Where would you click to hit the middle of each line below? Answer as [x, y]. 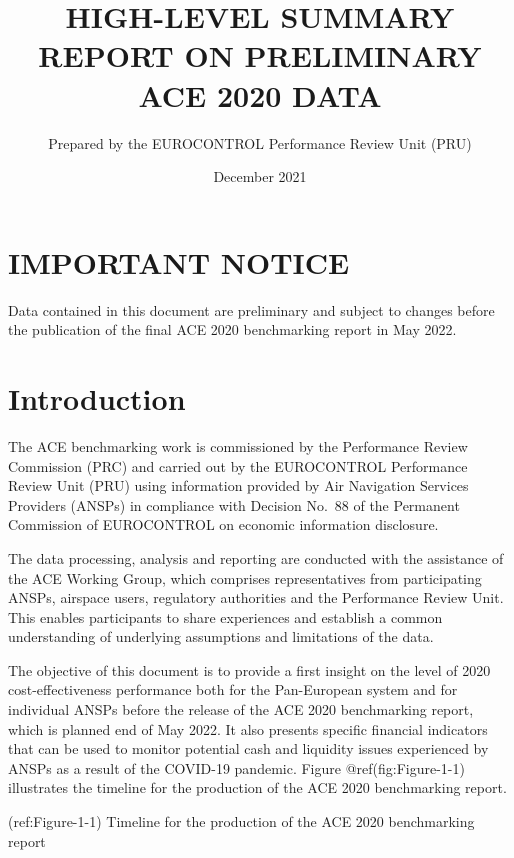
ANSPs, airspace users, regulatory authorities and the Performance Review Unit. [256, 597]
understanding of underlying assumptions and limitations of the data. [221, 636]
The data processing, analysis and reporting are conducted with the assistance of [256, 557]
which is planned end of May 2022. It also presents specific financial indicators [248, 728]
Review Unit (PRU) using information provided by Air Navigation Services [238, 485]
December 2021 [260, 176]
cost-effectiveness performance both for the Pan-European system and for [233, 689]
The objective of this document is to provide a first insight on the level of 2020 [249, 669]
